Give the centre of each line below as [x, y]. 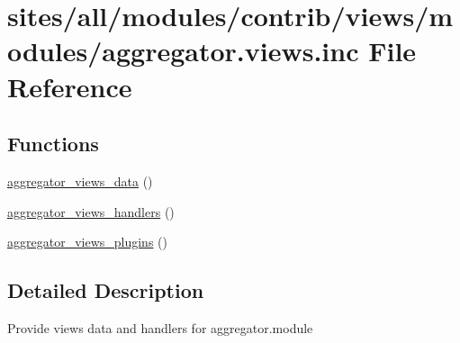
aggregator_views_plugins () [87, 242]
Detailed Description [106, 290]
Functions [53, 144]
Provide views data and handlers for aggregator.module [160, 327]
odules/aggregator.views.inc [183, 51]
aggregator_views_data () [80, 181]
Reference [70, 86]
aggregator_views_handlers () [91, 211]
